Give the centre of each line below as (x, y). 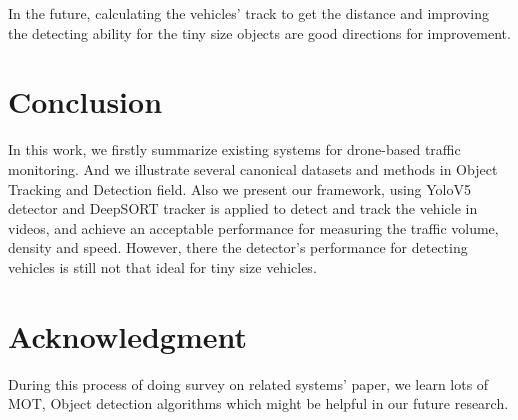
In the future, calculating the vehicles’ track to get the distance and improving (248, 13)
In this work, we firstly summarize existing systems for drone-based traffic (234, 149)
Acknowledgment (127, 335)
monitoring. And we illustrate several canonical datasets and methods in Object (253, 168)
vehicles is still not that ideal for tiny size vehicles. (162, 266)
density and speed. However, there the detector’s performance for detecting (238, 247)
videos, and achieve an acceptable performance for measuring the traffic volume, (253, 227)
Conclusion (85, 101)
